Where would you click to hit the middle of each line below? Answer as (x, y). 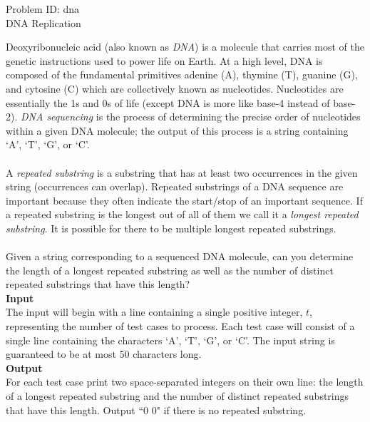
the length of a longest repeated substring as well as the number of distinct (170, 270)
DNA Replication (43, 22)
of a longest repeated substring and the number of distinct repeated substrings (178, 396)
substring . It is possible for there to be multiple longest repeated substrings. (171, 228)
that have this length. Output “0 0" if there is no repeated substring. (156, 410)
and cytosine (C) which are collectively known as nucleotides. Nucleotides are (175, 88)
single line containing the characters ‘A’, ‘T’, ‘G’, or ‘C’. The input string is (170, 340)
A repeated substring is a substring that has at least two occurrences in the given (182, 172)
